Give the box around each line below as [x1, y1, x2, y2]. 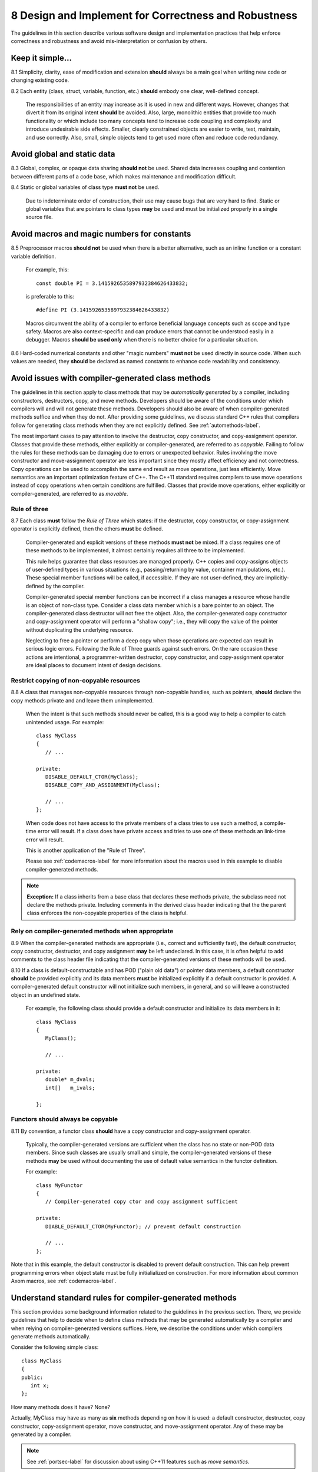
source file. [25, 214, 53, 221]
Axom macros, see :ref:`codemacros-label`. [11, 1277, 117, 1284]
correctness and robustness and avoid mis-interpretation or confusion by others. [11, 37, 207, 44]
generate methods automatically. [11, 1333, 91, 1340]
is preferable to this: [25, 293, 75, 300]
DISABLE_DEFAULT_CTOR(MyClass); [45, 773, 139, 780]
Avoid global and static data [11, 149, 115, 159]
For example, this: [25, 266, 69, 273]
